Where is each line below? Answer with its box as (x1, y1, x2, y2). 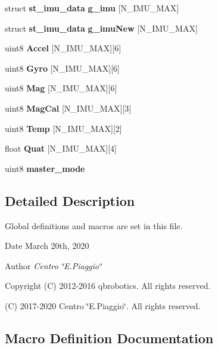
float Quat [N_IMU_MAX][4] (5, 142, 117, 155)
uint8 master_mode (5, 162, 85, 174)
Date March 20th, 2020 (5, 239, 89, 252)
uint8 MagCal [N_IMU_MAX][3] (5, 101, 132, 114)
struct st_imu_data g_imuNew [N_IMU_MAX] (5, 21, 198, 34)
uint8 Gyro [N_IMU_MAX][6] (5, 61, 120, 74)
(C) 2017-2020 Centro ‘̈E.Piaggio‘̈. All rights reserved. (5, 299, 201, 312)
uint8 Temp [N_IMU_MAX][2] (5, 122, 122, 134)
